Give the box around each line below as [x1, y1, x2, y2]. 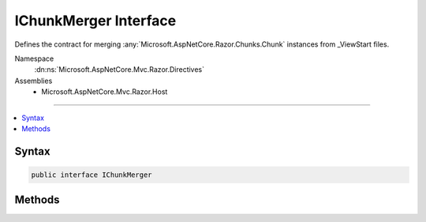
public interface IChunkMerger [31, 170, 153, 179]
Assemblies [14, 76, 53, 85]
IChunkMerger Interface [14, 12, 177, 29]
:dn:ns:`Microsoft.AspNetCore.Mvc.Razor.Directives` [34, 65, 205, 74]
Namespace [14, 54, 54, 63]
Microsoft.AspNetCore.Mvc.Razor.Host [41, 87, 168, 96]
